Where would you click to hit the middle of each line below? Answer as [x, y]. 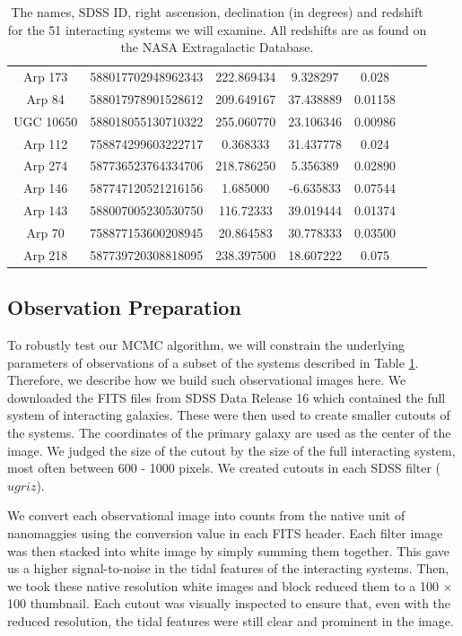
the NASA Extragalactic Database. [217, 47]
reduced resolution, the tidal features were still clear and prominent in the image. [231, 620]
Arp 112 [45, 143]
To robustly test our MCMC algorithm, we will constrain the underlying [206, 345]
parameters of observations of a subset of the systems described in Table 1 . [213, 362]
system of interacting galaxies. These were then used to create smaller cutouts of [229, 415]
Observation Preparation [124, 307]
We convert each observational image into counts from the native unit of [206, 515]
